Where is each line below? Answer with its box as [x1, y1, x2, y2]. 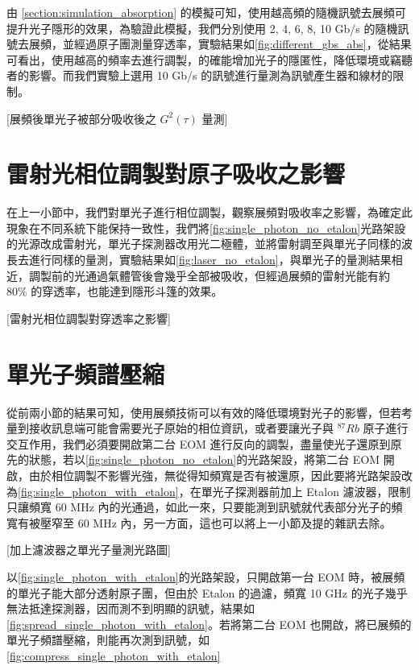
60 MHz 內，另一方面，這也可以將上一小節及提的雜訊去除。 [77, 514, 392, 531]
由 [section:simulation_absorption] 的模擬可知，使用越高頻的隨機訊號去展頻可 [6, 4, 406, 20]
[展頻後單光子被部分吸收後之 [6, 110, 156, 126]
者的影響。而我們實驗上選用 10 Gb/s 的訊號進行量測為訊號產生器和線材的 [6, 67, 393, 84]
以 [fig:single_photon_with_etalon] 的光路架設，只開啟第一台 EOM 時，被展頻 [6, 568, 405, 585]
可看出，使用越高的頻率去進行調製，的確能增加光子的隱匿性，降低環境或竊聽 [6, 51, 413, 68]
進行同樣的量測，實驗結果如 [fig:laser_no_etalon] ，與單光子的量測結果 [28, 251, 392, 268]
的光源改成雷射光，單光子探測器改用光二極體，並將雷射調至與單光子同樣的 [6, 235, 401, 252]
